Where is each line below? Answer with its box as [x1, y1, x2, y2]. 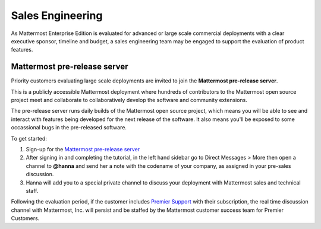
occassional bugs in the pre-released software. [11, 124, 127, 131]
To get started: [11, 135, 48, 142]
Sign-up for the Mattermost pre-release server [26, 145, 140, 152]
